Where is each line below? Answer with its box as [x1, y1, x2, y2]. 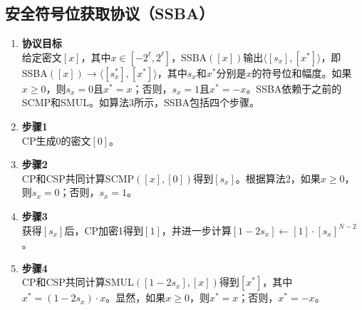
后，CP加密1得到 [64, 222, 144, 237]
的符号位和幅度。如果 [252, 65, 352, 80]
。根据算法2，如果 [235, 170, 321, 185]
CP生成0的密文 [21, 133, 91, 148]
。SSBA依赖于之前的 [246, 81, 342, 95]
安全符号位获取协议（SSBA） [5, 2, 214, 24]
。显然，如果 [105, 290, 166, 305]
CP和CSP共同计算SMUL [21, 274, 134, 289]
